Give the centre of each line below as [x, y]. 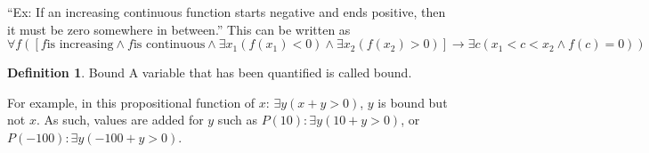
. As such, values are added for [120, 120]
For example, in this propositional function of [131, 102]
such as [237, 120]
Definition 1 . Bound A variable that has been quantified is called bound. [210, 72]
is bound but [413, 102]
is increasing [80, 45]
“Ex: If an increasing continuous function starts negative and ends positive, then [227, 12]
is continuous [169, 45]
